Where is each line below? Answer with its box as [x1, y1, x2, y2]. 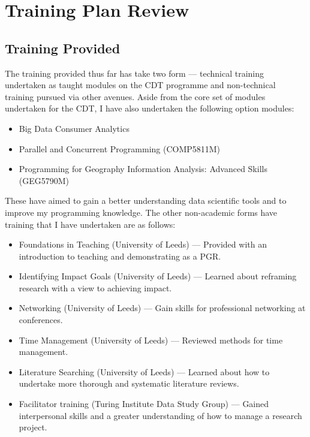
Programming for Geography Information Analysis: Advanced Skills [19, 162, 267, 175]
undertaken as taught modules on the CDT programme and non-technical [5, 79, 276, 91]
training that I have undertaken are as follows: [5, 218, 176, 230]
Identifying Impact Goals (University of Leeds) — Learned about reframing [19, 270, 297, 282]
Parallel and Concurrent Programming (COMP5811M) [19, 142, 221, 155]
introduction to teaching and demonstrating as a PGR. [19, 249, 221, 262]
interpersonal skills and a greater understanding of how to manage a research [19, 409, 302, 421]
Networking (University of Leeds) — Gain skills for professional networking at [19, 302, 306, 314]
